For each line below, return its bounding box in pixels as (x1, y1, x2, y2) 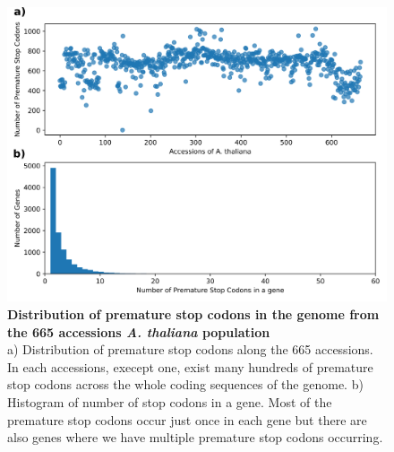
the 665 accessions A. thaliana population (7, 322, 270, 341)
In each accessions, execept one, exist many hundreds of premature (7, 357, 373, 376)
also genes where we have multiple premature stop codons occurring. (7, 428, 383, 447)
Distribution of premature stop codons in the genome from (7, 304, 380, 323)
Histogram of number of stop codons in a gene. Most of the (7, 392, 332, 411)
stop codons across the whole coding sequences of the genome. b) (7, 375, 364, 394)
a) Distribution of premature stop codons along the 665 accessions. (7, 340, 373, 359)
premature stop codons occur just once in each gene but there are (7, 410, 367, 429)
